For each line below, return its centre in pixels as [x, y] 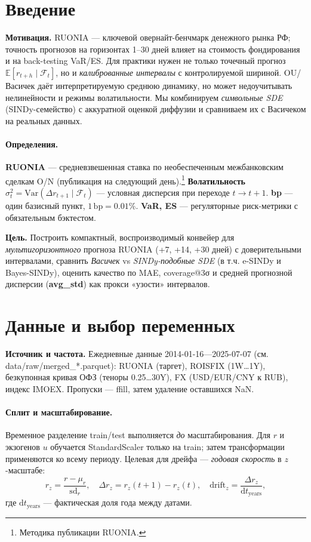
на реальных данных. [44, 120]
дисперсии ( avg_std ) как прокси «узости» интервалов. [108, 284]
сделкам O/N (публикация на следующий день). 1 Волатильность [125, 180]
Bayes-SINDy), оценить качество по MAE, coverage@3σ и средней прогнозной [149, 272]
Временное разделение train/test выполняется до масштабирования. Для [138, 435]
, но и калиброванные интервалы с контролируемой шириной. [169, 72]
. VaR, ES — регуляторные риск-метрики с [217, 205]
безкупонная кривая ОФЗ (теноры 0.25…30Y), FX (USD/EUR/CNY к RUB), [147, 377]
